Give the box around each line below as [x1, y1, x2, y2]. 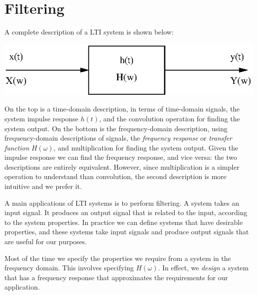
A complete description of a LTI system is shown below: [4, 27, 174, 37]
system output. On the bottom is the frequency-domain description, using [4, 123, 227, 133]
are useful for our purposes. [4, 236, 87, 247]
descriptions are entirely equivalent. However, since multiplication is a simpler [4, 161, 240, 172]
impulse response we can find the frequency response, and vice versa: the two [4, 152, 237, 162]
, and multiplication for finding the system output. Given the [53, 142, 238, 152]
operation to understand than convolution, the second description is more [4, 171, 227, 182]
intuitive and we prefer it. [4, 181, 82, 191]
